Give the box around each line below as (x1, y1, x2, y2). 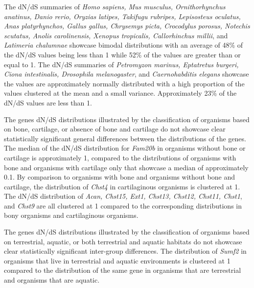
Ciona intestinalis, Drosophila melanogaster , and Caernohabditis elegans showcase (4, 69, 249, 79)
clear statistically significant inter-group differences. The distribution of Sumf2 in (4, 246, 247, 256)
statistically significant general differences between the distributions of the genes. (4, 133, 246, 143)
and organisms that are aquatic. (4, 275, 100, 285)
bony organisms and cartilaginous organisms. (4, 210, 139, 220)
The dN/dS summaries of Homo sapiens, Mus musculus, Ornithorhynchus (4, 1, 226, 11)
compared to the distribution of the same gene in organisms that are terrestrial (4, 265, 241, 275)
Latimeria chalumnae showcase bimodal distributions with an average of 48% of (4, 40, 243, 50)
